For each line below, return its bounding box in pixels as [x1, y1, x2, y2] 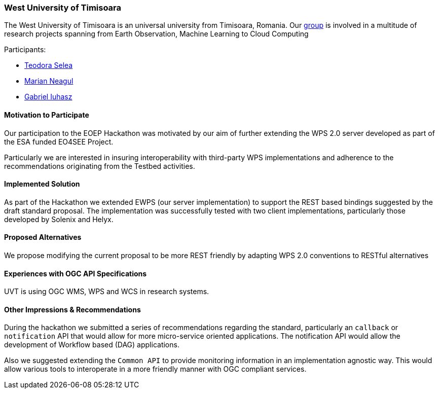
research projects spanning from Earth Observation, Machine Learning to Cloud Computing [4, 29, 309, 39]
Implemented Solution [4, 180, 80, 189]
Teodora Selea [24, 61, 73, 70]
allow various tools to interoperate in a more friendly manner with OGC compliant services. [4, 365, 307, 374]
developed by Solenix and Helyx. [4, 215, 114, 224]
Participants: [4, 45, 46, 54]
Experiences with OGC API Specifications [4, 269, 147, 278]
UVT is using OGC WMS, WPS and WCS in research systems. [4, 287, 209, 296]
